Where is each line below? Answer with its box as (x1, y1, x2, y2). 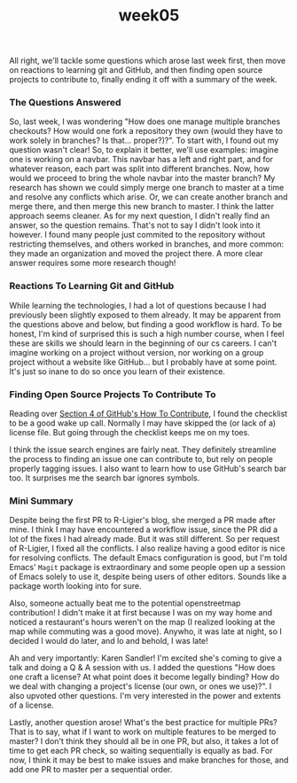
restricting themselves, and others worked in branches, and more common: (9, 239, 285, 249)
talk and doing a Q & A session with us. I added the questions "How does (9, 662, 276, 673)
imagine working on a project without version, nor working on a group (9, 347, 264, 357)
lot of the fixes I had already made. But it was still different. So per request (9, 534, 280, 544)
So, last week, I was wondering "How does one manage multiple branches (9, 116, 281, 127)
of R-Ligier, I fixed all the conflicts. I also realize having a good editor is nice (9, 543, 285, 554)
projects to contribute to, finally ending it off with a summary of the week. (9, 74, 277, 85)
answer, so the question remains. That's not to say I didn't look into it (9, 220, 261, 231)
